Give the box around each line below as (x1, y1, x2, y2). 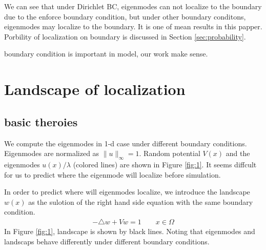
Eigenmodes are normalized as (4, 148, 99, 159)
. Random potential (139, 148, 200, 159)
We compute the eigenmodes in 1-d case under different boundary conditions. (4, 138, 247, 148)
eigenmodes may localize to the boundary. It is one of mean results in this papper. (4, 21, 262, 32)
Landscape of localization (4, 79, 186, 100)
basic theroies (4, 113, 78, 129)
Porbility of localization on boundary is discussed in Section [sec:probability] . (4, 31, 246, 42)
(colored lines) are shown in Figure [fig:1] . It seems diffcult (73, 159, 257, 169)
